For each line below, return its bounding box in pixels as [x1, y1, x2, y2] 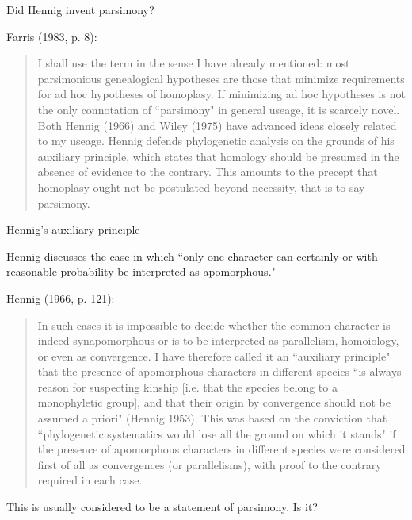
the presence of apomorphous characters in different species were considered [37, 441, 406, 457]
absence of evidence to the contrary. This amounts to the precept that [37, 163, 378, 180]
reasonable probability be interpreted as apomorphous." [6, 263, 276, 280]
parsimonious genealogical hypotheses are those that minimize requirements [37, 70, 405, 86]
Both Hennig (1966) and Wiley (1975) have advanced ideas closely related [37, 117, 397, 133]
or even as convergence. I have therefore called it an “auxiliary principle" [37, 347, 391, 364]
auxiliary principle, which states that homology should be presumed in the [37, 147, 399, 164]
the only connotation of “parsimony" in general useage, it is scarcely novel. [37, 101, 400, 117]
